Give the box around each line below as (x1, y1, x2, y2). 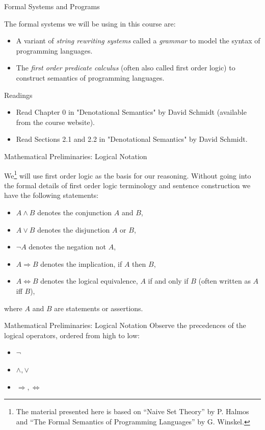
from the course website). (16, 116, 95, 127)
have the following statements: (4, 190, 99, 200)
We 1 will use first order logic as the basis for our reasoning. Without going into (4, 168, 251, 181)
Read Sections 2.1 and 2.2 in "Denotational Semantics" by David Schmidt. (16, 134, 248, 144)
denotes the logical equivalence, (40, 275, 138, 286)
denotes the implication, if (40, 258, 122, 269)
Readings (4, 89, 33, 100)
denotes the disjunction (37, 224, 110, 235)
